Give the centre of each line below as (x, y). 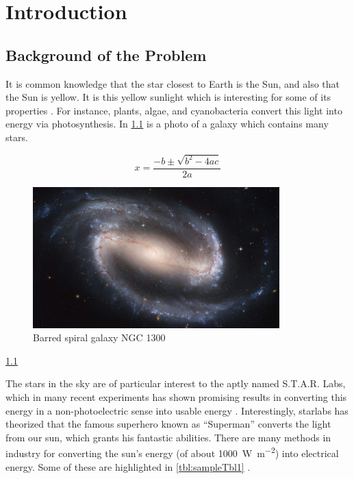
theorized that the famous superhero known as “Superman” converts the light (168, 424)
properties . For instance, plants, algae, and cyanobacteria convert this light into (174, 110)
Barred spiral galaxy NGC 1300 (99, 337)
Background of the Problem (106, 54)
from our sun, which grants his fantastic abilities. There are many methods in (168, 437)
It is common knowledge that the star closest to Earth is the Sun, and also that (173, 83)
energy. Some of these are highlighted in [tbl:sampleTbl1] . (128, 466)
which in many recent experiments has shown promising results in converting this (176, 396)
